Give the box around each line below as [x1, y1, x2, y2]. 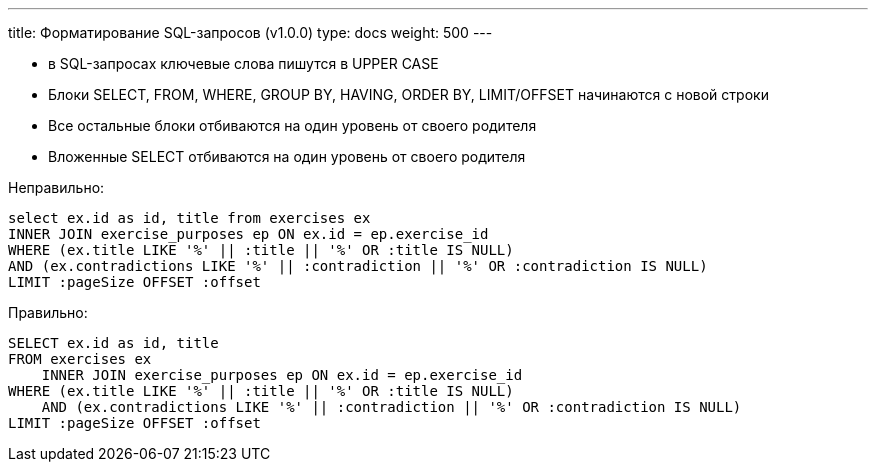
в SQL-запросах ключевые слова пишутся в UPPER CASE [48, 55, 439, 72]
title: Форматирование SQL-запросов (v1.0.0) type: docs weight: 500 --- [8, 24, 493, 41]
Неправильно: [8, 179, 105, 196]
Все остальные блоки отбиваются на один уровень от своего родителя [48, 117, 537, 134]
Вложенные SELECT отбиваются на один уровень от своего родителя [48, 148, 526, 165]
